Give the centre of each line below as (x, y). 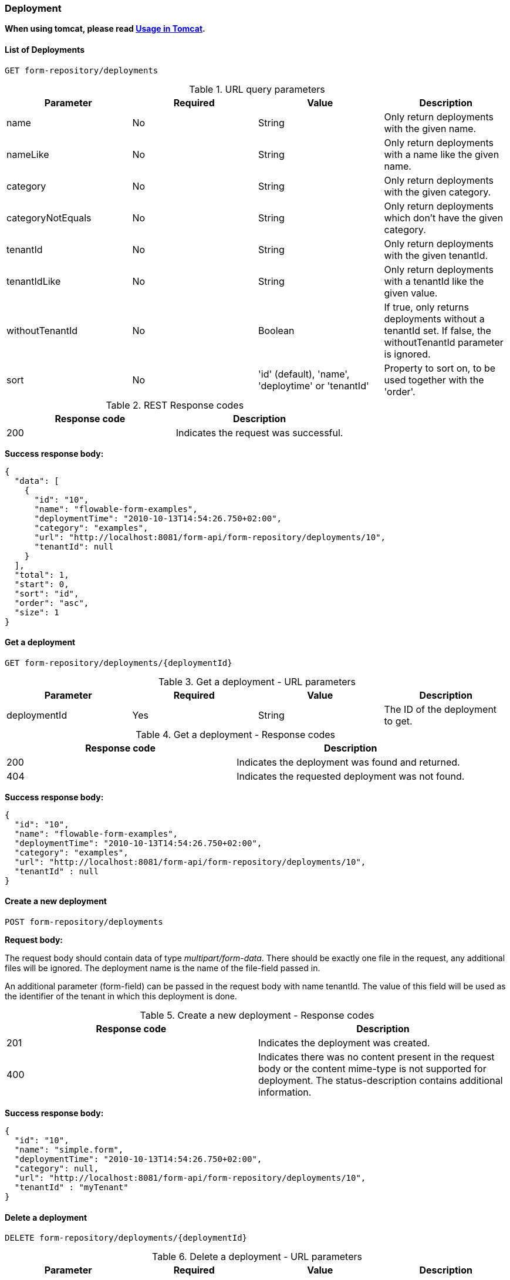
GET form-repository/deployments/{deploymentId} (119, 663)
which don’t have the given (444, 218)
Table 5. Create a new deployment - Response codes (257, 1015)
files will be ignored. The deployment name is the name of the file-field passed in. (163, 968)
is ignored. (407, 354)
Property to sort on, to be (440, 368)
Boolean (276, 330)
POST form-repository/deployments (84, 922)
